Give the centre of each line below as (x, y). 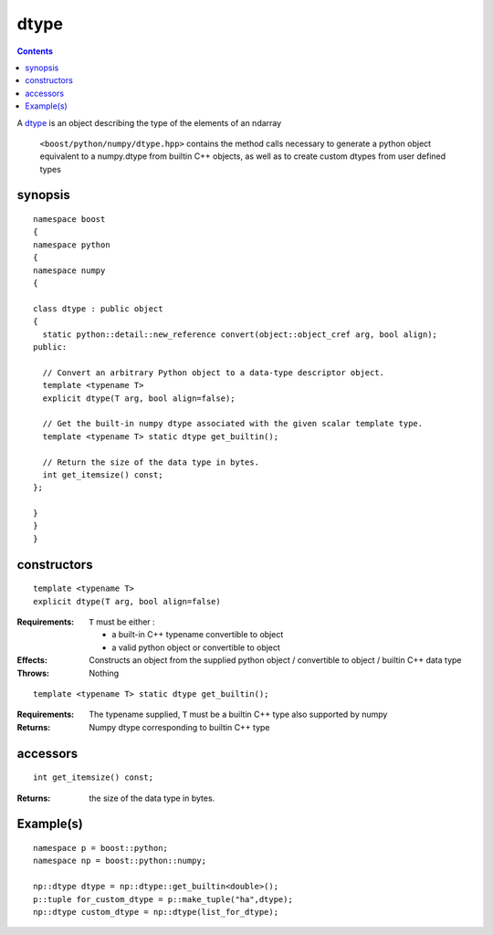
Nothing (104, 673)
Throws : (33, 673)
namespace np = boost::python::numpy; (120, 861)
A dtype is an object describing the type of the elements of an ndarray (149, 122)
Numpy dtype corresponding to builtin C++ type (179, 727)
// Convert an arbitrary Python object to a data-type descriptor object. (214, 373)
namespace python (72, 245)
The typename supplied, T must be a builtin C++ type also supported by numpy (238, 714)
